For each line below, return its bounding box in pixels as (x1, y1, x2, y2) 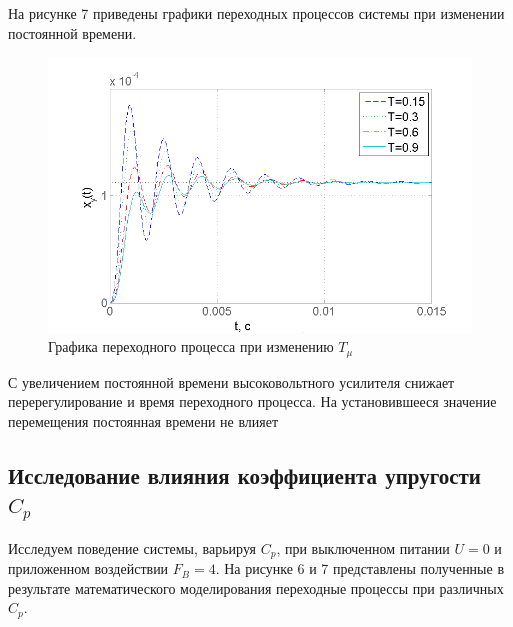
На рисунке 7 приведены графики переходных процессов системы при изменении (8, 3, 505, 23)
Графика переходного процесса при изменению (48, 336, 334, 357)
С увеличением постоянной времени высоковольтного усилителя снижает (8, 371, 455, 392)
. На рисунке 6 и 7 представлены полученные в (215, 558, 505, 579)
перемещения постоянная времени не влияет (8, 410, 279, 431)
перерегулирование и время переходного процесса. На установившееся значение (8, 391, 497, 412)
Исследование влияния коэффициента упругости (8, 459, 481, 490)
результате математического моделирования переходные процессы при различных (8, 577, 504, 598)
